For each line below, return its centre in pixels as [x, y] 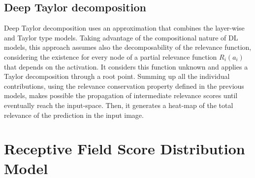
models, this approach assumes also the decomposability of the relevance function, [128, 47]
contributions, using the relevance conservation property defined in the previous [124, 86]
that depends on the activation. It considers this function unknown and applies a [126, 66]
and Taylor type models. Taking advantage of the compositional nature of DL [121, 37]
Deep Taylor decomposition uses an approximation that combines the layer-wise [124, 28]
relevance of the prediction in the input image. [74, 115]
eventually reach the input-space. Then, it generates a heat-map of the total [119, 105]
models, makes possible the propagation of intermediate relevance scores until [121, 95]
